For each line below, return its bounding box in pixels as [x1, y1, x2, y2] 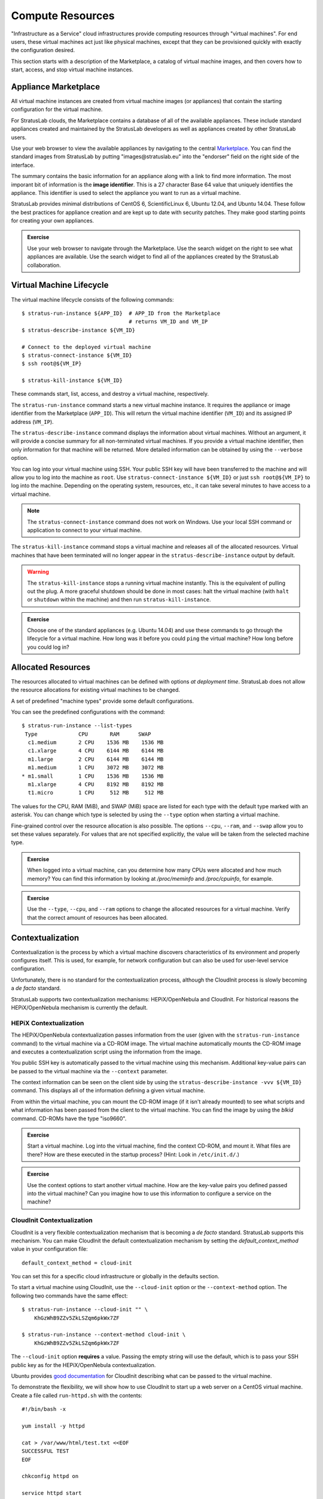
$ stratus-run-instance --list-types [22, 723, 133, 729]
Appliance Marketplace [11, 82, 100, 92]
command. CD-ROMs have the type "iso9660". [11, 1115, 127, 1122]
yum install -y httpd [22, 1422, 85, 1429]
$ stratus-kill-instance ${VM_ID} [22, 377, 123, 384]
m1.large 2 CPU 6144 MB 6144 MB [28, 755, 164, 763]
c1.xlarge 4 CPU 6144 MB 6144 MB [28, 747, 164, 754]
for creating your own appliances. [11, 217, 95, 224]
